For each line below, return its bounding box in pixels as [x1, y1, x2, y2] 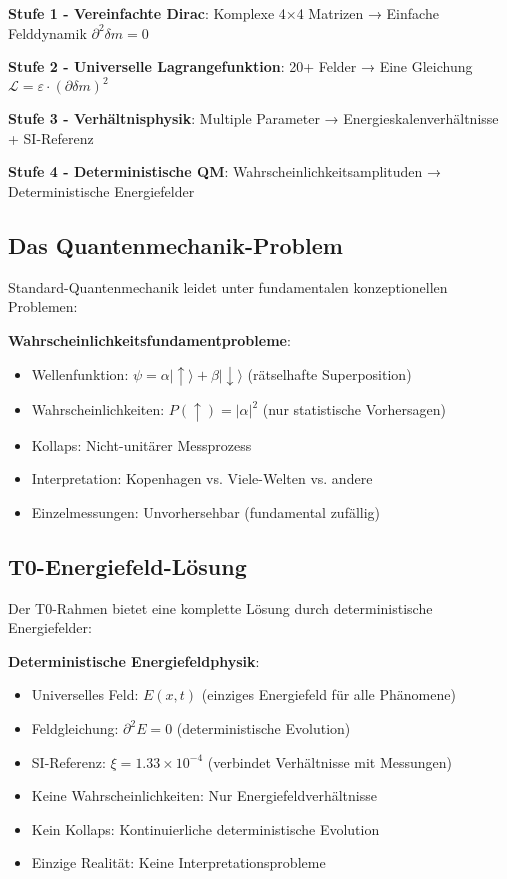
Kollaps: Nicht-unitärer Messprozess [31, 434, 252, 455]
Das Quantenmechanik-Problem [8, 230, 343, 261]
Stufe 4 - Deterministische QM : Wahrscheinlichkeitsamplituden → [8, 161, 441, 182]
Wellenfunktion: [31, 363, 129, 384]
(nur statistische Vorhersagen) [262, 399, 446, 420]
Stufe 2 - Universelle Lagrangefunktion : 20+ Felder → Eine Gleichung [8, 56, 473, 77]
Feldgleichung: [31, 718, 119, 738]
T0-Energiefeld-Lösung [8, 550, 247, 581]
